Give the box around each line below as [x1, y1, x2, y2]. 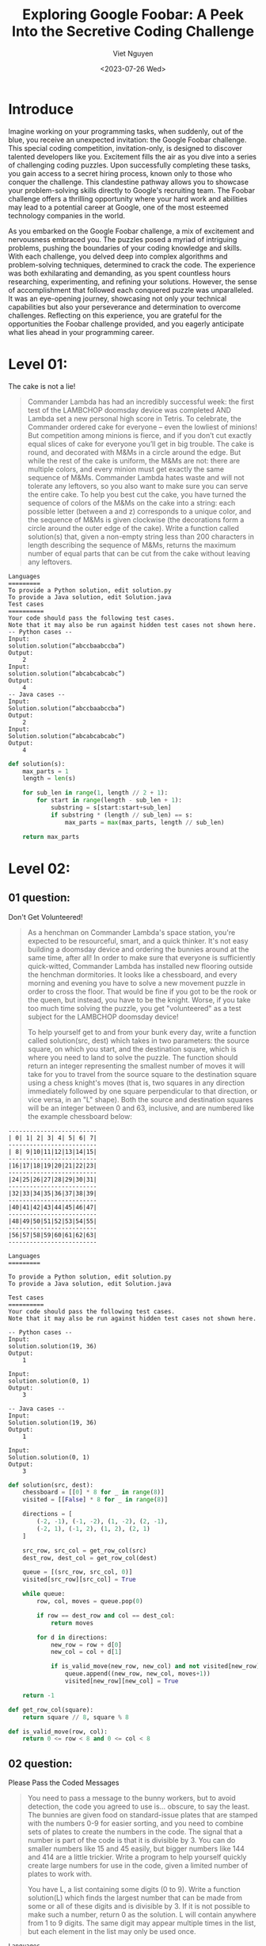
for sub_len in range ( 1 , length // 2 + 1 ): [22, 789, 169, 797]
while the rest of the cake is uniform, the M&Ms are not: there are [27, 456, 240, 465]
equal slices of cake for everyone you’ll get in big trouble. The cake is [27, 439, 255, 448]
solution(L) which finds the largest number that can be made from [27, 1893, 243, 1902]
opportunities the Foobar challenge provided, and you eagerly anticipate [8, 319, 245, 329]
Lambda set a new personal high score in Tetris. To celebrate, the [27, 413, 241, 423]
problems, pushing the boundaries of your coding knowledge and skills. [8, 243, 242, 252]
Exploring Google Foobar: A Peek [22, 6, 244, 24]
